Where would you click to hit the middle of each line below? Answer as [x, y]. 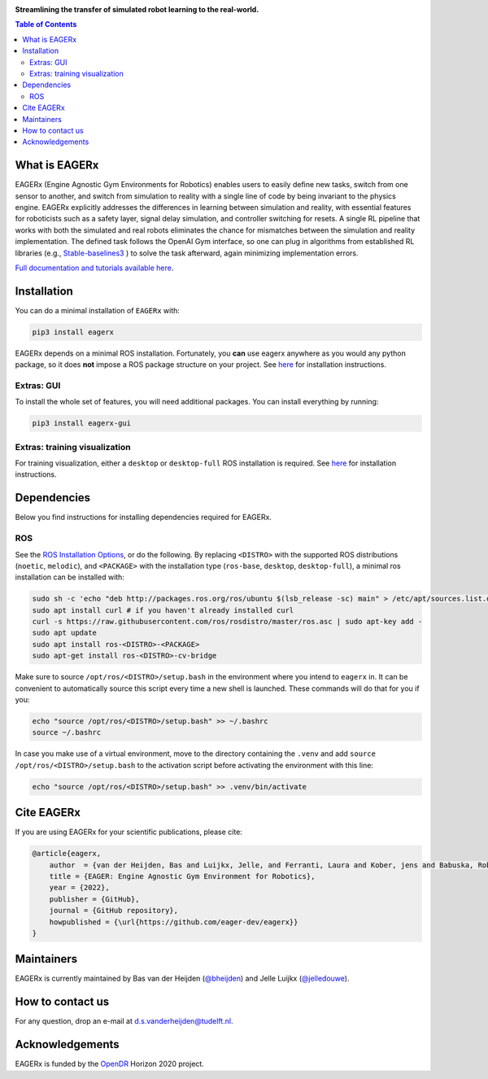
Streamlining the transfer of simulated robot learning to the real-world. [137, 9]
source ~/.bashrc [67, 733]
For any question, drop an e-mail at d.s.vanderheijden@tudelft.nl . [124, 1021]
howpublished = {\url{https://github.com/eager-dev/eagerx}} [174, 922]
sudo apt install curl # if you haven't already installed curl [163, 610]
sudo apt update [65, 633]
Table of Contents [46, 24]
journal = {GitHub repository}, [114, 911]
